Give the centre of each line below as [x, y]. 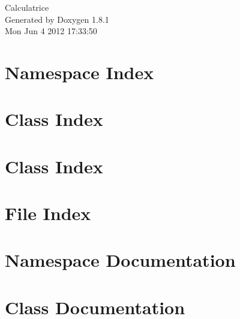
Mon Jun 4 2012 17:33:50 [51, 31]
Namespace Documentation [120, 260]
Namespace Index [79, 72]
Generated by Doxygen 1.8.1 [57, 19]
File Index [48, 213]
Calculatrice [27, 7]
